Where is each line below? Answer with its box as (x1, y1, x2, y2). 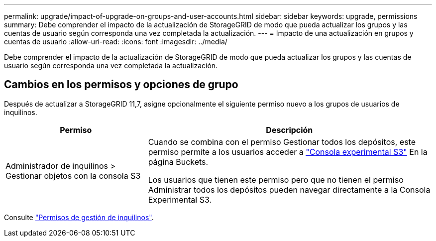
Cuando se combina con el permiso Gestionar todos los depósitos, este (148, 136, 416, 147)
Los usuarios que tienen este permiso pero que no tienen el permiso (148, 174, 404, 185)
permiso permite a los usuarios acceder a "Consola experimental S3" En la (148, 146, 428, 157)
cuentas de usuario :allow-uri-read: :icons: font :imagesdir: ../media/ (4, 37, 227, 46)
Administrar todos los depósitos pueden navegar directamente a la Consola (148, 184, 431, 195)
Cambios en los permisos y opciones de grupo (4, 78, 238, 91)
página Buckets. (148, 156, 209, 167)
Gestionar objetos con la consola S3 (5, 170, 141, 181)
